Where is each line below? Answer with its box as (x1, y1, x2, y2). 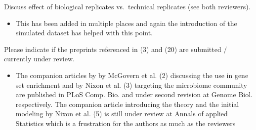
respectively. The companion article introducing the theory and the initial (15, 99, 239, 109)
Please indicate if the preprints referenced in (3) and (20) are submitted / (4, 44, 227, 54)
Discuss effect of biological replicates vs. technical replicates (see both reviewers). (4, 1, 251, 11)
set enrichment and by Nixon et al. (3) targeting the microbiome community (15, 79, 247, 90)
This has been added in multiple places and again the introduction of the (15, 18, 237, 28)
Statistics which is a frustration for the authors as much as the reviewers (15, 118, 236, 128)
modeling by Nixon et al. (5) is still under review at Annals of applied (15, 108, 228, 119)
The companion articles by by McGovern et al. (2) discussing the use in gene (15, 70, 249, 80)
